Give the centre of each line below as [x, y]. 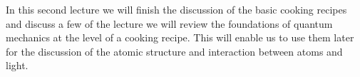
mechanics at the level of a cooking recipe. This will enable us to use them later [180, 37]
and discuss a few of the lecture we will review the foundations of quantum [169, 23]
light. [17, 65]
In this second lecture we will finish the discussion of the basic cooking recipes [176, 9]
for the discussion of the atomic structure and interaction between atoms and [174, 51]
